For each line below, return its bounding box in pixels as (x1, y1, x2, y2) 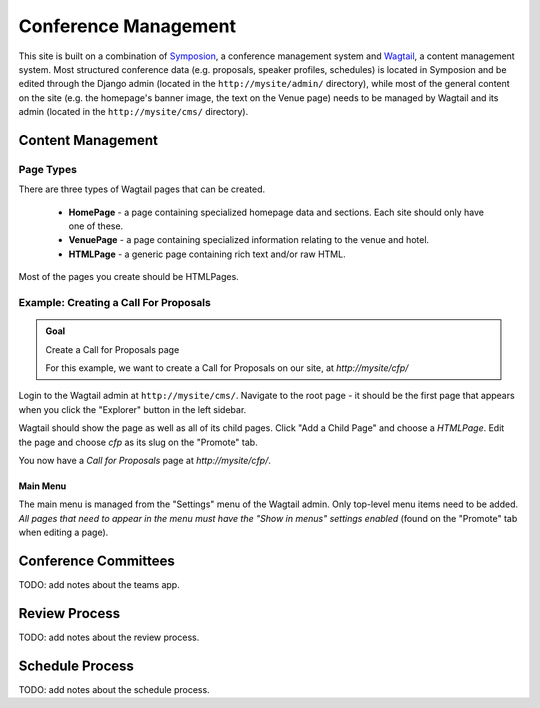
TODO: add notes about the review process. (18, 631, 200, 643)
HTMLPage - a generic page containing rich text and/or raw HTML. (68, 248, 346, 260)
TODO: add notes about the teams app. (18, 578, 180, 590)
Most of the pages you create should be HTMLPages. (18, 271, 239, 283)
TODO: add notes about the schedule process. (18, 683, 210, 695)
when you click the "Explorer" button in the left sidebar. (18, 403, 247, 415)
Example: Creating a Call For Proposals (18, 295, 212, 309)
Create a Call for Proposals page (45, 343, 180, 355)
